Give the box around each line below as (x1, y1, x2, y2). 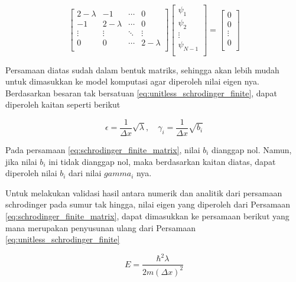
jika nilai (5, 155, 37, 167)
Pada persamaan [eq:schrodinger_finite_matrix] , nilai (5, 144, 200, 155)
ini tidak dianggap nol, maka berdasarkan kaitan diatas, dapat (48, 155, 276, 167)
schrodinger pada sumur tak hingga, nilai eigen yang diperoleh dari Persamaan (5, 198, 291, 210)
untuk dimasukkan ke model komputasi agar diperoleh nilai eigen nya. (5, 75, 259, 87)
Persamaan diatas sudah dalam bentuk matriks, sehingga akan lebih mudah (5, 63, 279, 76)
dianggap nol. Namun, (212, 144, 292, 155)
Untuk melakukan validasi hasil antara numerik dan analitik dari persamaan (5, 186, 282, 199)
